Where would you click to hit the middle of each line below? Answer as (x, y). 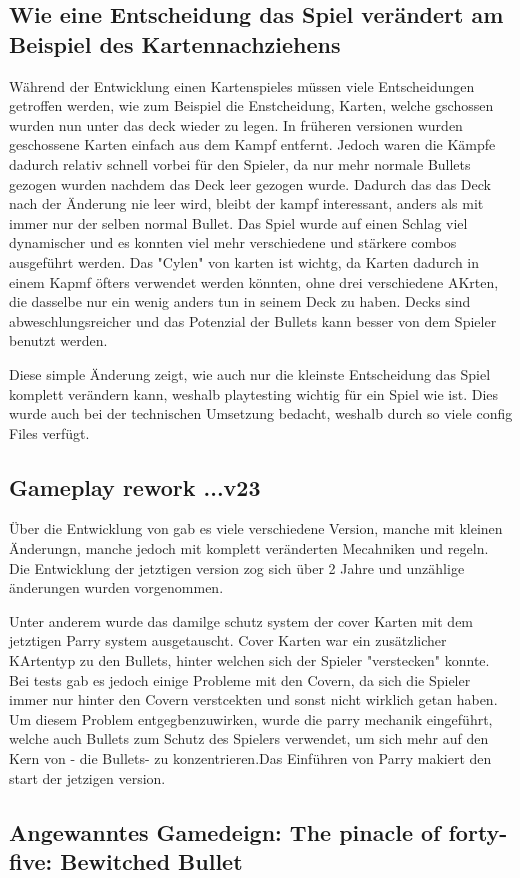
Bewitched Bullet (151, 860)
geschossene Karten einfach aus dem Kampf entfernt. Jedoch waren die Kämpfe (252, 144)
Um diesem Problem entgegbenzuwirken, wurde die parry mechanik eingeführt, (251, 718)
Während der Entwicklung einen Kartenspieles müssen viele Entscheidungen (242, 85)
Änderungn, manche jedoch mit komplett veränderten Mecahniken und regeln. (249, 548)
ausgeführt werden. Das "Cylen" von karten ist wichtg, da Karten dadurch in (244, 261)
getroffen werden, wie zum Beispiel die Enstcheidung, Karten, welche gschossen (251, 105)
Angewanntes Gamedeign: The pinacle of (225, 831)
